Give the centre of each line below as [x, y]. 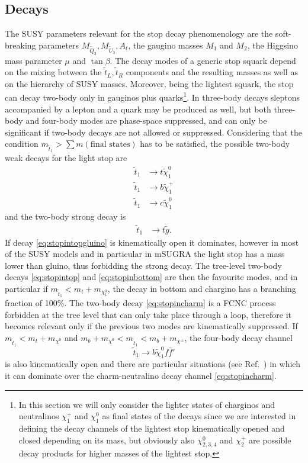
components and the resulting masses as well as [212, 72]
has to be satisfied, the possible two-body [215, 144]
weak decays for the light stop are [66, 158]
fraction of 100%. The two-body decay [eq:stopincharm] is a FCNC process [140, 303]
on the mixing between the [53, 72]
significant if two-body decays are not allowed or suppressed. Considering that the [153, 132]
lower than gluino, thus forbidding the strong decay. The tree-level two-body [143, 265]
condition [22, 144]
